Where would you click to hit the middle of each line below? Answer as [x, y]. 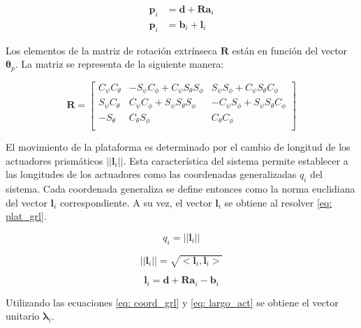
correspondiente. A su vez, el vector [136, 202]
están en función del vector [290, 50]
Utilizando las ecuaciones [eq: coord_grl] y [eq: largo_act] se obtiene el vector [172, 302]
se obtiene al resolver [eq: [278, 202]
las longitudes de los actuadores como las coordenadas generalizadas [151, 174]
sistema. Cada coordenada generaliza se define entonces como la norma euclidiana [180, 189]
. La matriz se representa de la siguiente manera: [119, 64]
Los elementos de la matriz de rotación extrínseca [112, 50]
